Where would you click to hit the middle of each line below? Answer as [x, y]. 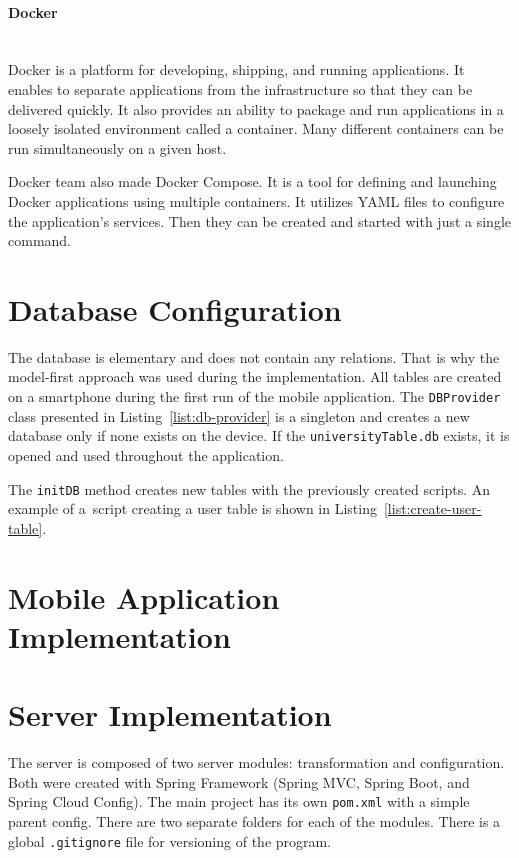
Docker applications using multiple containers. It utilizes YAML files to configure [256, 200]
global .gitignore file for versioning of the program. [170, 840]
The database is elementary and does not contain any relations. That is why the [254, 356]
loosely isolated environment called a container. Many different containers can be [256, 128]
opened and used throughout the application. [146, 454]
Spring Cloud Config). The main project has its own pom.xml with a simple [239, 801]
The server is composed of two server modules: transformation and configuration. [256, 762]
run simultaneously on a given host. [117, 147]
